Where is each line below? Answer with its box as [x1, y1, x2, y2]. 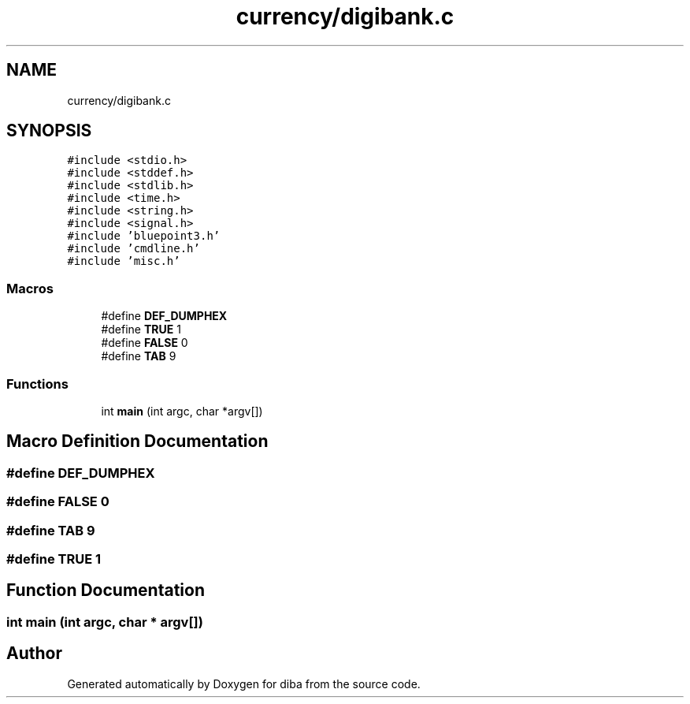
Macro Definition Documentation [6, 431, 269, 452]
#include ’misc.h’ [67, 255, 180, 268]
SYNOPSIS [6, 121, 92, 141]
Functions [6, 375, 69, 392]
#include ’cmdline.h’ [67, 242, 200, 255]
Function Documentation [6, 580, 205, 601]
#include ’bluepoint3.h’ [67, 229, 221, 243]
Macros [6, 280, 54, 296]
